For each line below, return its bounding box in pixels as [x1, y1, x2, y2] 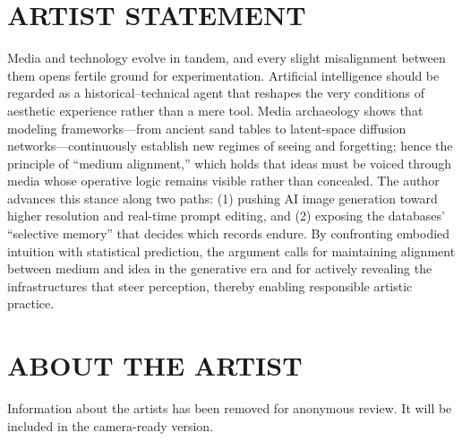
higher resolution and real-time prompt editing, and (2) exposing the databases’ [7, 206, 445, 225]
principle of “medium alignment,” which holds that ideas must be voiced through [7, 153, 452, 172]
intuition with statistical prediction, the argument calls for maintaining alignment [7, 241, 456, 260]
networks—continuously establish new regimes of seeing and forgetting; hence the [7, 136, 453, 155]
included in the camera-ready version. [7, 416, 214, 435]
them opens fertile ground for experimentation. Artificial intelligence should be [7, 65, 440, 84]
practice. [7, 294, 55, 313]
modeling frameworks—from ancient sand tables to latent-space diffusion [7, 118, 406, 137]
